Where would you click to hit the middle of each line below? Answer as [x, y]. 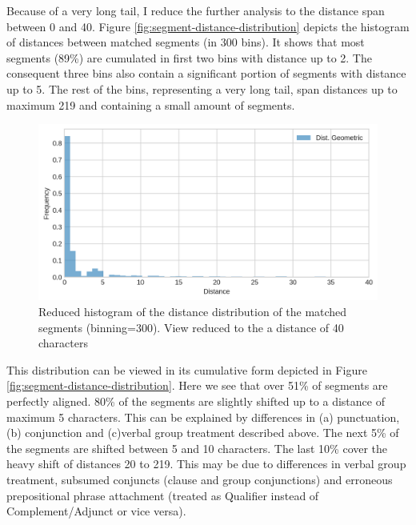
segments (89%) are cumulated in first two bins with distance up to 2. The [189, 57]
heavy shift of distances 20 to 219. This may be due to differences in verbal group [206, 464]
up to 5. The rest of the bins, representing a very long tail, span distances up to [202, 88]
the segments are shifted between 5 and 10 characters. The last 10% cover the [197, 448]
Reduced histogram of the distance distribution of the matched [193, 312]
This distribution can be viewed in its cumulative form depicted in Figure [187, 369]
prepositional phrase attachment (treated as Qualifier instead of [163, 495]
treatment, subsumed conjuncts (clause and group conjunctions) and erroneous [200, 479]
